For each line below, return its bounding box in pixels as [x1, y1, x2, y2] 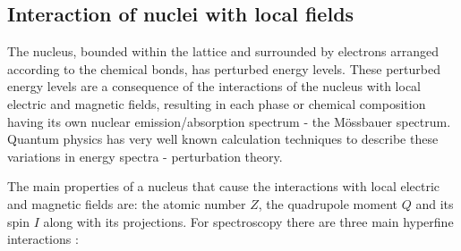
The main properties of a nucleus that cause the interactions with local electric [7, 177, 440, 196]
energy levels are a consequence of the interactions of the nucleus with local [7, 77, 421, 96]
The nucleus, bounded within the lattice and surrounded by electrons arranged [7, 42, 439, 61]
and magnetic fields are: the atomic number [7, 194, 246, 213]
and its [415, 194, 454, 213]
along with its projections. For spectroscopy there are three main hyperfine [43, 212, 454, 230]
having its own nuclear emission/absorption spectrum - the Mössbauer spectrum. [7, 112, 451, 130]
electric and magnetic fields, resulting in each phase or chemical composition [7, 94, 426, 113]
